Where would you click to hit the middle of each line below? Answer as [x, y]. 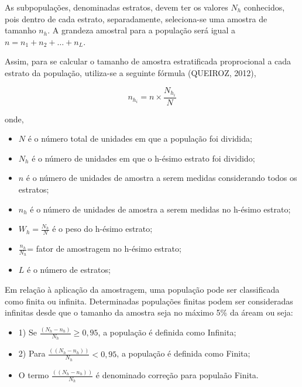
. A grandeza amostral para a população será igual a [141, 30]
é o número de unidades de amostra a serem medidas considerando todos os [162, 178]
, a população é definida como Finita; [183, 353]
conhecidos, [264, 7]
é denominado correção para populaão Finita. [177, 375]
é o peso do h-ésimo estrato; [102, 229]
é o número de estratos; [69, 270]
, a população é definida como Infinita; [167, 332]
